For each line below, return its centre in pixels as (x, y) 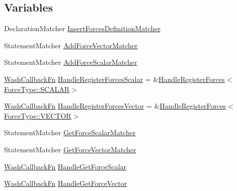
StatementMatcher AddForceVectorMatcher (71, 45)
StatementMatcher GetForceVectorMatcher (70, 149)
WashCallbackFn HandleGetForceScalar (65, 166)
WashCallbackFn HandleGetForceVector (66, 183)
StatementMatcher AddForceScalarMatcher (71, 62)
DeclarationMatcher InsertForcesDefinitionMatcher (82, 28)
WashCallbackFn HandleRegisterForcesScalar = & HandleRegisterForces (114, 79)
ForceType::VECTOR (38, 115)
